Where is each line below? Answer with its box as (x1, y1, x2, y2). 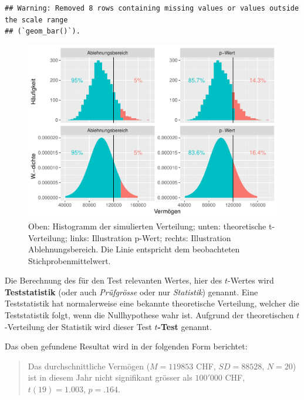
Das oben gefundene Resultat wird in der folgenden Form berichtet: (5, 340, 248, 352)
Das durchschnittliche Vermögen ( (28, 359, 150, 372)
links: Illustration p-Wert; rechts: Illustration (70, 231, 231, 244)
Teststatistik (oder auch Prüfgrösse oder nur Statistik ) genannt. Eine (5, 285, 258, 298)
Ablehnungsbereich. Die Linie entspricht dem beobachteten (28, 243, 240, 255)
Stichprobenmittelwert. (28, 254, 111, 266)
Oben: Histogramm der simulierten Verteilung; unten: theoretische (28, 219, 266, 232)
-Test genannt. (157, 320, 212, 332)
